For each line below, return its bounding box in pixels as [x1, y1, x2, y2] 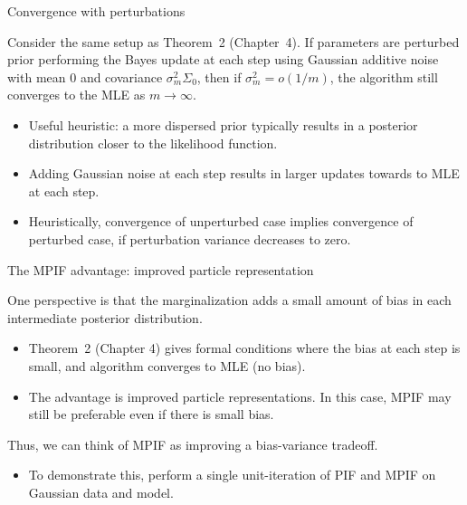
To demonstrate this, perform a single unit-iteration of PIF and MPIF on [28, 465, 436, 484]
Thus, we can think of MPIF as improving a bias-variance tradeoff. [7, 434, 378, 453]
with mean [7, 67, 66, 86]
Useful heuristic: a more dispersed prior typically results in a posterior [28, 115, 418, 134]
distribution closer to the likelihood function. [28, 133, 278, 152]
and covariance [80, 67, 163, 86]
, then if [196, 67, 242, 86]
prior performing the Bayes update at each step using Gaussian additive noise [7, 50, 439, 69]
